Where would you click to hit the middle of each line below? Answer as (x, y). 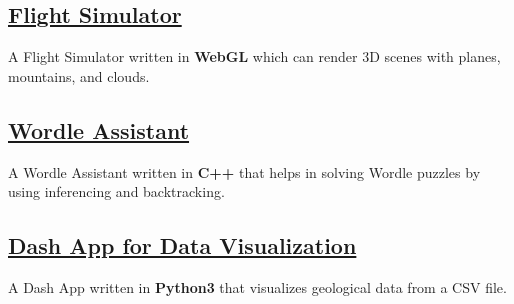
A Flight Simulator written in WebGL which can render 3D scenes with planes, (254, 56)
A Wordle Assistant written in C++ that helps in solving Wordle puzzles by (244, 171)
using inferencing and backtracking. (116, 191)
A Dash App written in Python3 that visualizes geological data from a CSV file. (257, 286)
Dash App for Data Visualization (182, 245)
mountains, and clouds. (79, 75)
